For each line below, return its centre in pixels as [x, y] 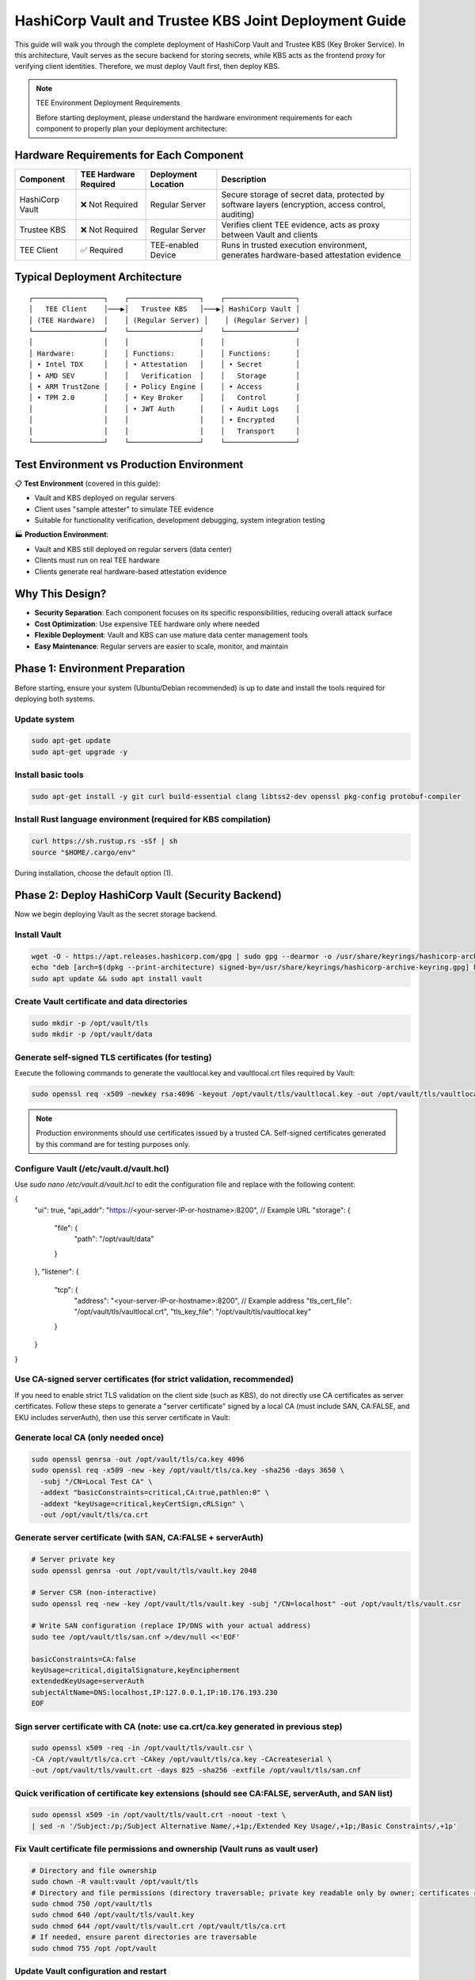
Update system [45, 719]
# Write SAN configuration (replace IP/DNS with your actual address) [171, 1626]
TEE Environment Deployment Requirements [108, 103]
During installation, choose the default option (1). [94, 873]
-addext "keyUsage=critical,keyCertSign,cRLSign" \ [142, 1504]
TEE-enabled [175, 245]
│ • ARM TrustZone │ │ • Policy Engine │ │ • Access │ [164, 386]
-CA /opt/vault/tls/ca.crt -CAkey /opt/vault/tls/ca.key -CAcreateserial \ [182, 1759]
